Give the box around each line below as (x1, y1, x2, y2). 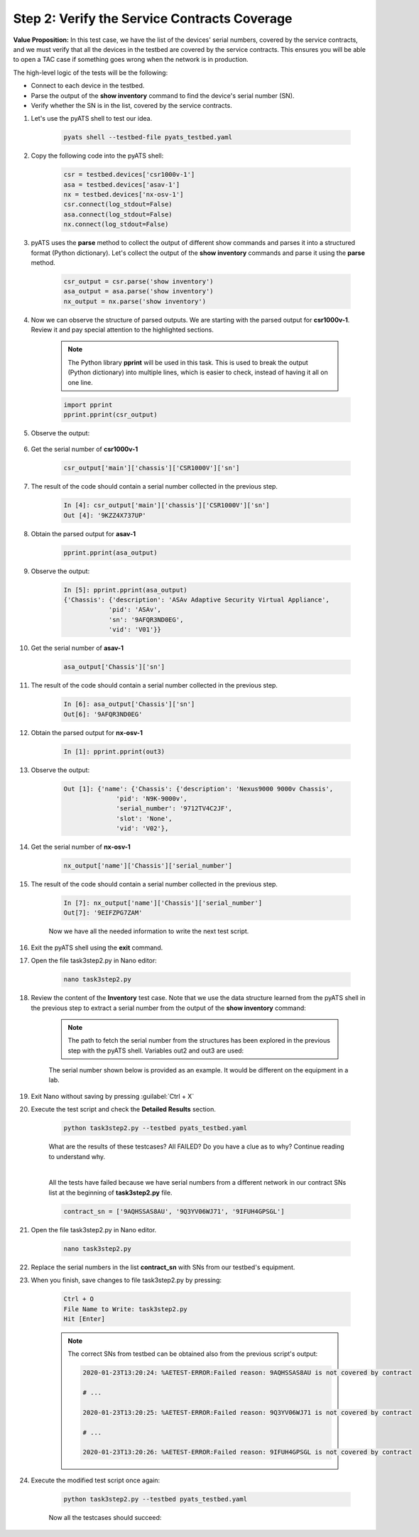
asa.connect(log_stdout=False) (63, 210, 173, 218)
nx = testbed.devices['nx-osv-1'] (63, 190, 184, 199)
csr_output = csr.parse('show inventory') (63, 277, 214, 286)
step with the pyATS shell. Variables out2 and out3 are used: (67, 1046, 244, 1055)
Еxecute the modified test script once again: (31, 1476, 160, 1484)
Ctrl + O (63, 1295, 94, 1303)
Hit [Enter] (63, 1315, 106, 1323)
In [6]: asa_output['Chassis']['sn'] (63, 700, 195, 708)
